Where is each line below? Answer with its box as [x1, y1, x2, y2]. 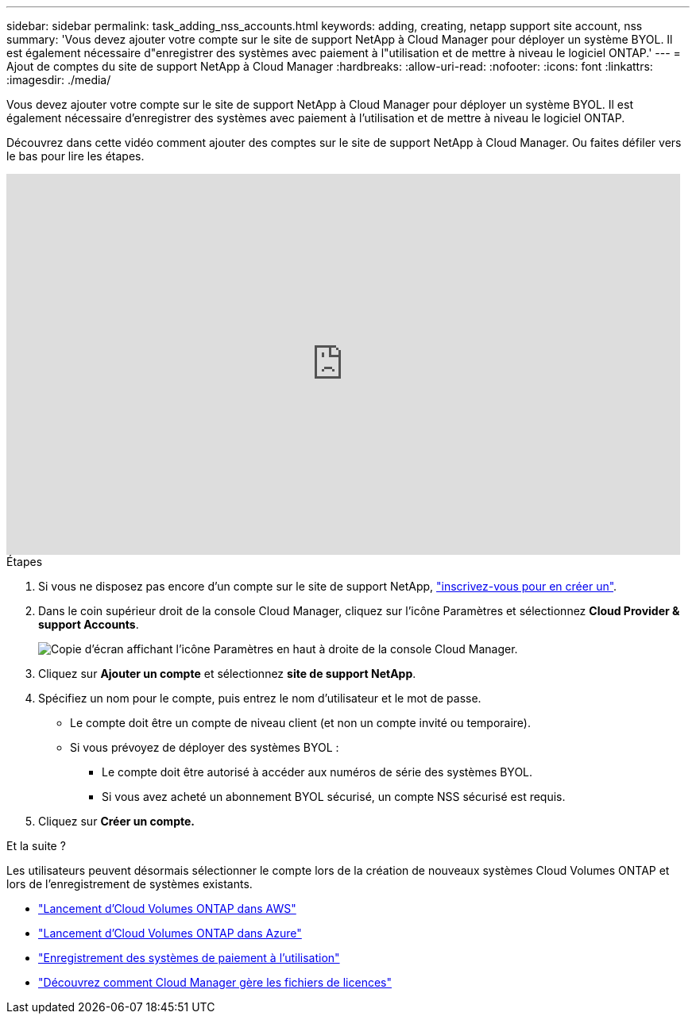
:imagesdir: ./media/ [6, 73, 111, 87]
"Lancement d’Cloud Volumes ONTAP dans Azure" [38, 926, 302, 940]
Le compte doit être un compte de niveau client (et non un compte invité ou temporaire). [70, 716, 532, 729]
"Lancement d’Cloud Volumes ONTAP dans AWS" [38, 902, 296, 915]
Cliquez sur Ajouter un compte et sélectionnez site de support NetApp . [38, 667, 416, 680]
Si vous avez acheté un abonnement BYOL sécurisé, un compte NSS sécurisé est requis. [102, 790, 566, 803]
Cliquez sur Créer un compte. [38, 814, 195, 828]
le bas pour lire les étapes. [6, 149, 145, 163]
